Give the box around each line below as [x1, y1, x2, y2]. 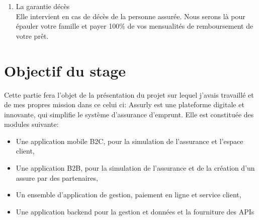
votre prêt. [16, 30, 49, 41]
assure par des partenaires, [16, 172, 98, 183]
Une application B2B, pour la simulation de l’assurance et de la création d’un [16, 163, 255, 173]
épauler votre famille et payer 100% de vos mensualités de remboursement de [16, 21, 253, 31]
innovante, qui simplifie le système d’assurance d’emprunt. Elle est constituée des [4, 109, 254, 119]
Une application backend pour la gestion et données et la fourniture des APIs [16, 206, 254, 216]
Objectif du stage [4, 60, 126, 81]
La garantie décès [16, 1, 70, 11]
